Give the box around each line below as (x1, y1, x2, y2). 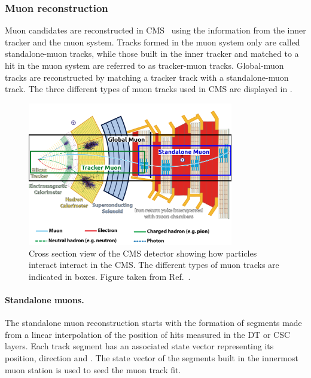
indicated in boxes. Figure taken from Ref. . (29, 270, 191, 282)
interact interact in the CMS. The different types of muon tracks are (29, 258, 279, 271)
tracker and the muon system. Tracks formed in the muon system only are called (5, 35, 300, 48)
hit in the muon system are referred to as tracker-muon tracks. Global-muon (5, 59, 284, 71)
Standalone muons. (5, 293, 84, 306)
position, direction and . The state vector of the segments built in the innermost (5, 351, 298, 364)
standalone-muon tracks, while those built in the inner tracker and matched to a (5, 47, 299, 60)
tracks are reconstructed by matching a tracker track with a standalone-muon (5, 71, 289, 83)
